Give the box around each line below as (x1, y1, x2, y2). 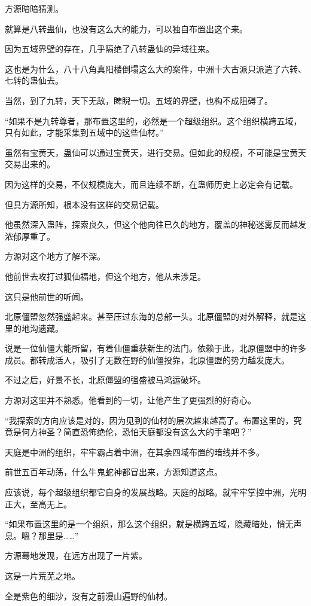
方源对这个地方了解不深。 (5, 250, 105, 262)
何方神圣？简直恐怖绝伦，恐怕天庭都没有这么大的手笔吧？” (21, 426, 252, 438)
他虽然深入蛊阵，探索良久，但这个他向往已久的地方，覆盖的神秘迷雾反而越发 (5, 218, 306, 231)
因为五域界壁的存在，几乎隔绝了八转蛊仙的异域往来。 (5, 42, 214, 55)
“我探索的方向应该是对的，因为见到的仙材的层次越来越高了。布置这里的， (5, 414, 294, 426)
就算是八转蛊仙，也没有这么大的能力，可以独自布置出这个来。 (5, 22, 248, 35)
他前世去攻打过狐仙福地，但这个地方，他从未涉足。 (5, 270, 206, 282)
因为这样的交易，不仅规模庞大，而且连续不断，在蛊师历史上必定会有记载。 (5, 177, 298, 190)
